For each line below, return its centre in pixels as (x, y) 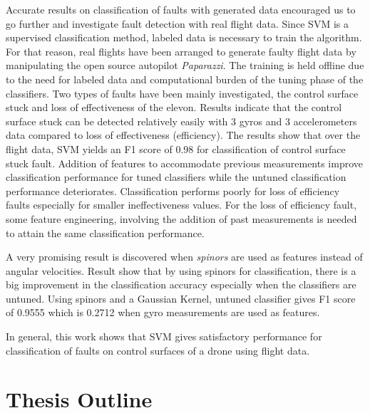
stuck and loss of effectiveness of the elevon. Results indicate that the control (174, 107)
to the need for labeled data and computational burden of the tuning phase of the (185, 79)
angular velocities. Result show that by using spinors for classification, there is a (181, 270)
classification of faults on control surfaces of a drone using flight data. (158, 350)
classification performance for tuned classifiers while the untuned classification (176, 177)
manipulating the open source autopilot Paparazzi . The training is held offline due (185, 65)
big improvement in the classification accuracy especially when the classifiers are (181, 284)
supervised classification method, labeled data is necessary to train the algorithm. (184, 37)
